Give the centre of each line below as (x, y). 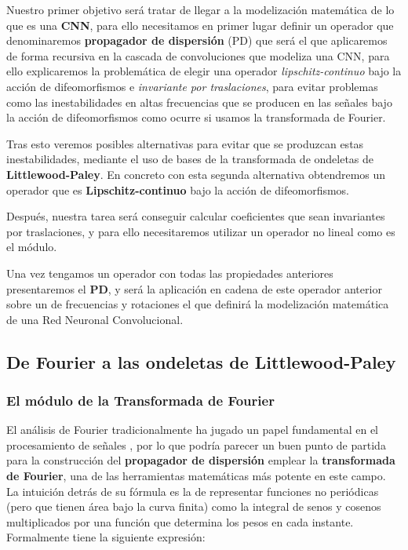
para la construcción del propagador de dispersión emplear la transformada (201, 460)
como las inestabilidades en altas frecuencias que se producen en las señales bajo (199, 102)
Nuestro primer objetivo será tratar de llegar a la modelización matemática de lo (200, 9)
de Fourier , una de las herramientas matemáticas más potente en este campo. (196, 476)
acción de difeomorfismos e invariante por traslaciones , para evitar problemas (192, 86)
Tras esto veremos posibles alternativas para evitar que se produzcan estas (185, 143)
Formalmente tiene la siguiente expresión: (106, 537)
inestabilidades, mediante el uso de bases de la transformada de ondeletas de (190, 159)
